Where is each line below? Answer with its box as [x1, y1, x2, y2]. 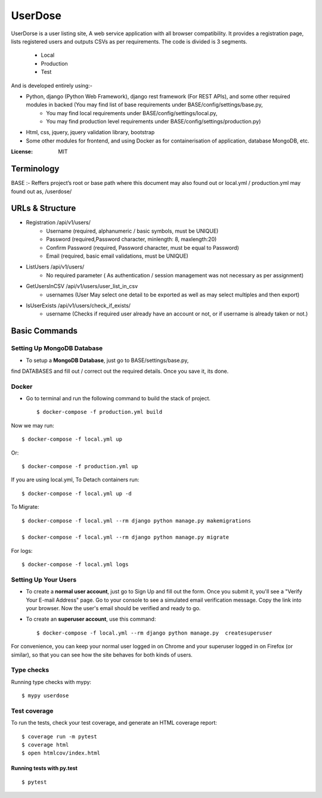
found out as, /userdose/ [11, 188, 72, 195]
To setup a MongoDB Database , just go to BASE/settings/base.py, [26, 357, 189, 364]
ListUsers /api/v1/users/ [26, 263, 85, 271]
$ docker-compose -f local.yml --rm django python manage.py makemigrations [21, 517, 252, 524]
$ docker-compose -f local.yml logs [21, 561, 129, 568]
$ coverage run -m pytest [21, 733, 98, 740]
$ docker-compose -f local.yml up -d [21, 490, 132, 497]
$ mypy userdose [21, 692, 69, 699]
